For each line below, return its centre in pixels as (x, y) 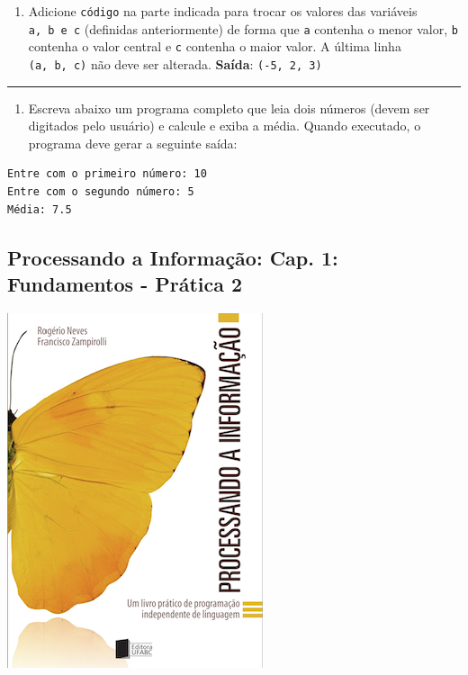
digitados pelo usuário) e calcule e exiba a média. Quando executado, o (225, 126)
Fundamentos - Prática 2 (125, 283)
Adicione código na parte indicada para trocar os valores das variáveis (223, 11)
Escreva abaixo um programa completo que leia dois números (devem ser (229, 108)
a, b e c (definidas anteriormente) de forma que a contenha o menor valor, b (243, 28)
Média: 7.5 (40, 209)
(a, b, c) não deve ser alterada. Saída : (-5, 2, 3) (175, 63)
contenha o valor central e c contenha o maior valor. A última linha (215, 46)
